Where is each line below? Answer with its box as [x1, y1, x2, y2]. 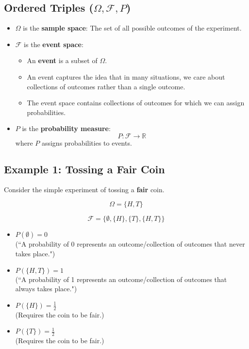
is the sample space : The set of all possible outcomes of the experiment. [23, 23, 242, 33]
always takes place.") [15, 283, 77, 294]
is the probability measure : [22, 123, 111, 133]
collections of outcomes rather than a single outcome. [27, 81, 185, 91]
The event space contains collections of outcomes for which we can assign [27, 98, 245, 108]
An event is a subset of [27, 55, 98, 66]
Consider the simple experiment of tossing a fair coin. [4, 184, 165, 194]
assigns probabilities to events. [41, 137, 132, 148]
